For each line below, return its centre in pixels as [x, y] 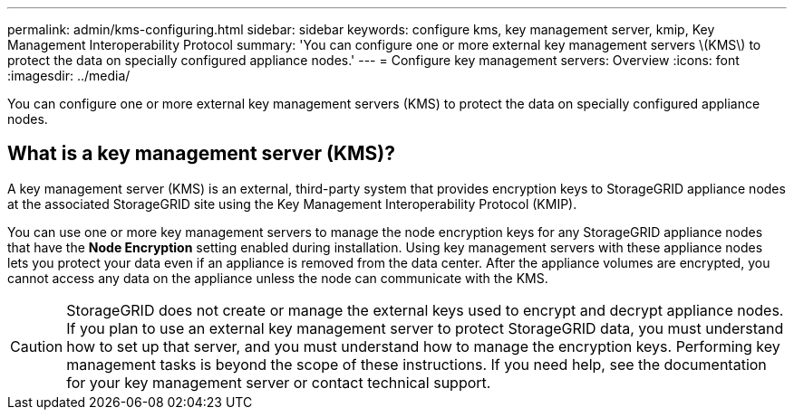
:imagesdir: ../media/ [69, 76]
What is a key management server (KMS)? [201, 154]
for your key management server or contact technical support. [279, 382]
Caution [37, 346]
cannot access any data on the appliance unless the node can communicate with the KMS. [278, 278]
